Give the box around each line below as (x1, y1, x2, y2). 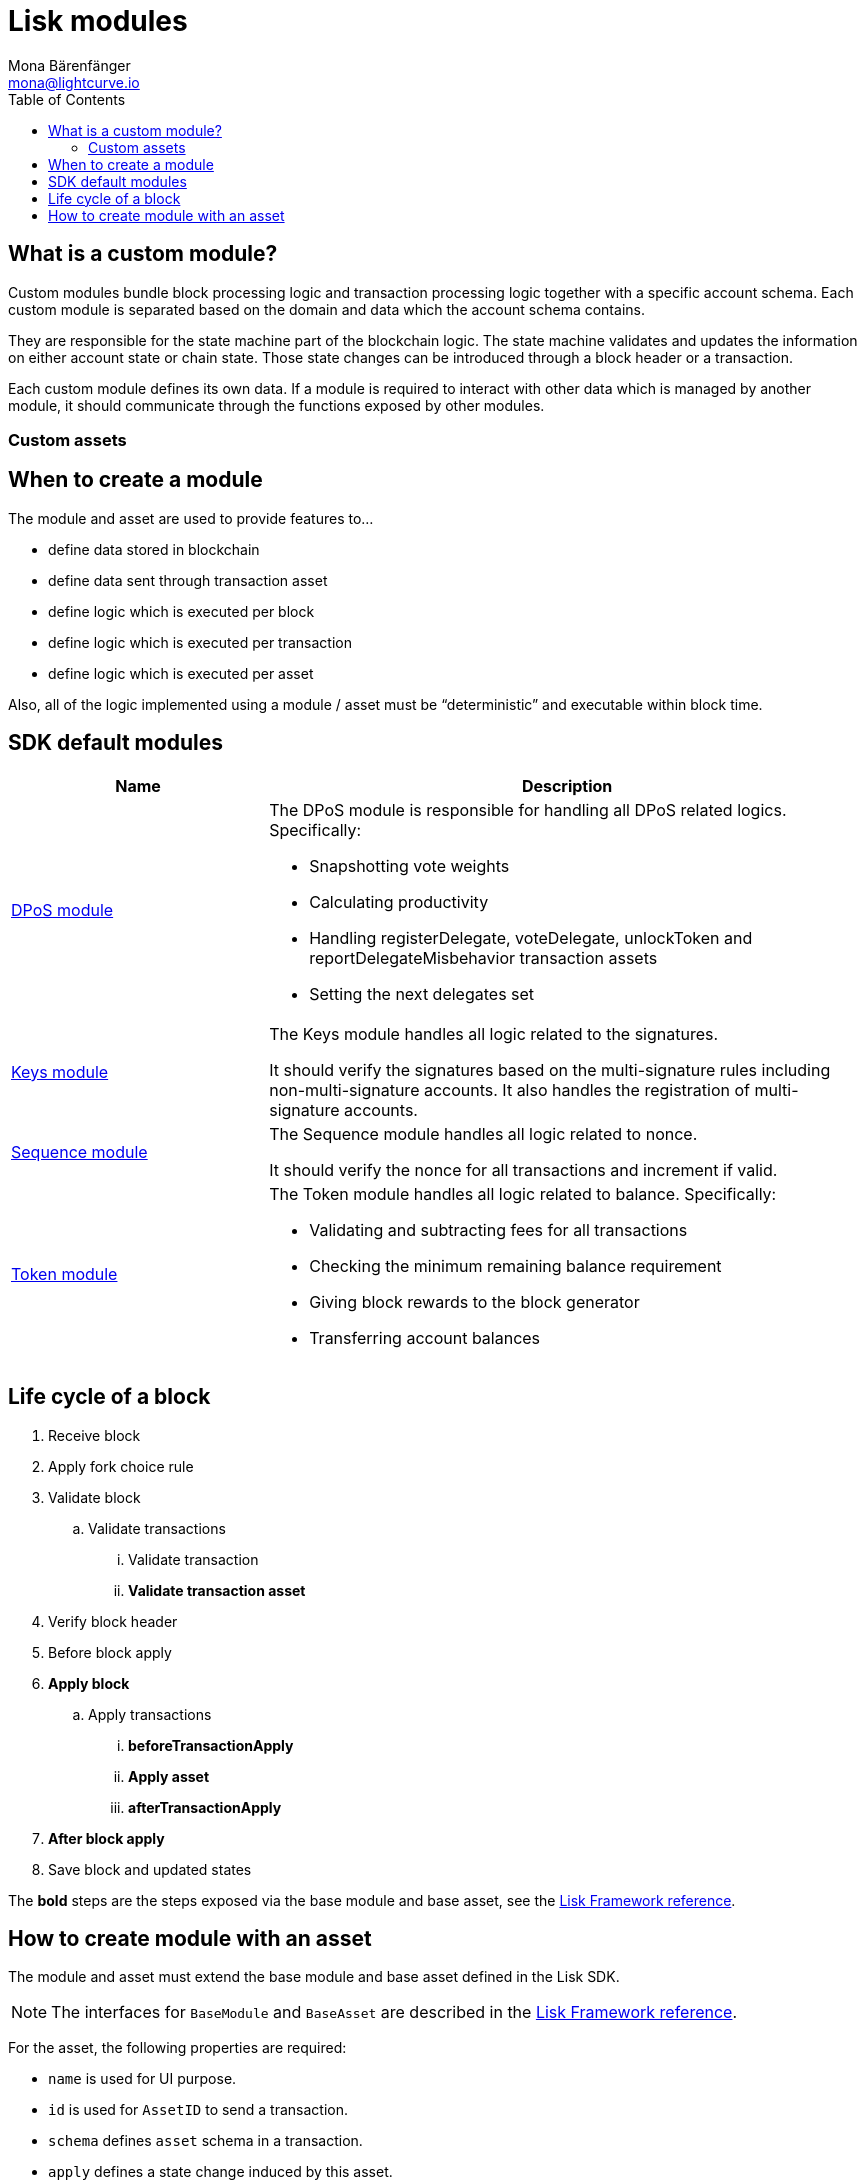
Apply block (48, 1674, 130, 1692)
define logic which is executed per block (48, 602, 315, 620)
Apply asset (128, 1767, 210, 1785)
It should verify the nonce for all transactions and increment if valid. (269, 1159, 778, 1180)
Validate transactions (88, 1519, 226, 1537)
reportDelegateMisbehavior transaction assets (309, 947, 658, 968)
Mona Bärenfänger (8, 56, 131, 74)
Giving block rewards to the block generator (309, 1291, 640, 1312)
